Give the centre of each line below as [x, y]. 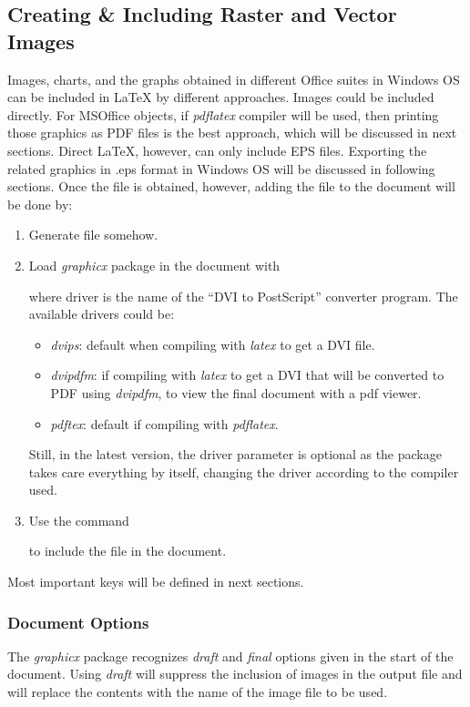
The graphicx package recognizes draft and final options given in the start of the [230, 656]
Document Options [78, 622]
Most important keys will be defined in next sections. [156, 582]
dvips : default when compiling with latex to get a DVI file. [213, 344]
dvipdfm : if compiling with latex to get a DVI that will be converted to [247, 375]
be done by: [40, 204]
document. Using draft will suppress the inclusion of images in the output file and [235, 674]
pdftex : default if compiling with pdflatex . [164, 423]
